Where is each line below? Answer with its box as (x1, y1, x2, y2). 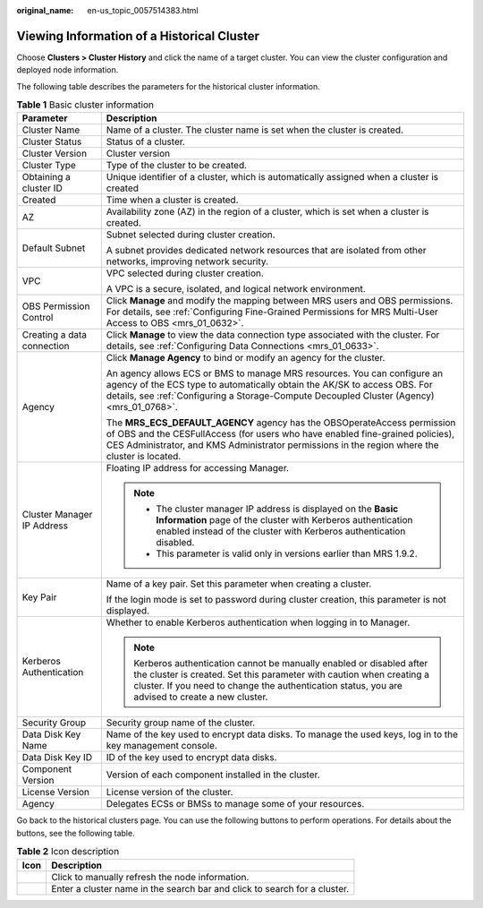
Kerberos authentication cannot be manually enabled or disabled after (133, 657, 428, 670)
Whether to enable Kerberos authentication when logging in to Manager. (106, 616, 411, 629)
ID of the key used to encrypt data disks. (106, 751, 277, 764)
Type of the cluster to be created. (106, 159, 248, 172)
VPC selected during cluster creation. (106, 267, 264, 279)
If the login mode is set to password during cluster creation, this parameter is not (106, 594, 446, 606)
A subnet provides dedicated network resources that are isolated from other (106, 244, 427, 257)
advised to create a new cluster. (133, 690, 268, 703)
